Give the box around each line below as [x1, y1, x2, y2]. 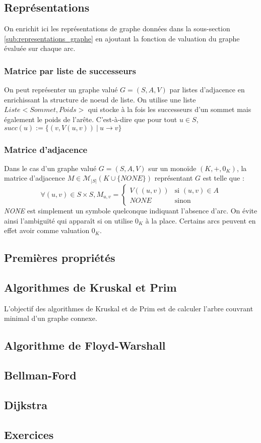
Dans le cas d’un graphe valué [4, 162, 97, 173]
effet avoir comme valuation [4, 225, 90, 236]
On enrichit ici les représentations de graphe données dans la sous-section [4, 23, 230, 34]
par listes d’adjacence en [169, 84, 245, 95]
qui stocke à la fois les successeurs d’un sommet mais [88, 104, 251, 115]
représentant [154, 173, 193, 183]
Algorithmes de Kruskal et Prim [4, 279, 177, 295]
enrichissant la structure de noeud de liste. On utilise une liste [4, 94, 196, 104]
